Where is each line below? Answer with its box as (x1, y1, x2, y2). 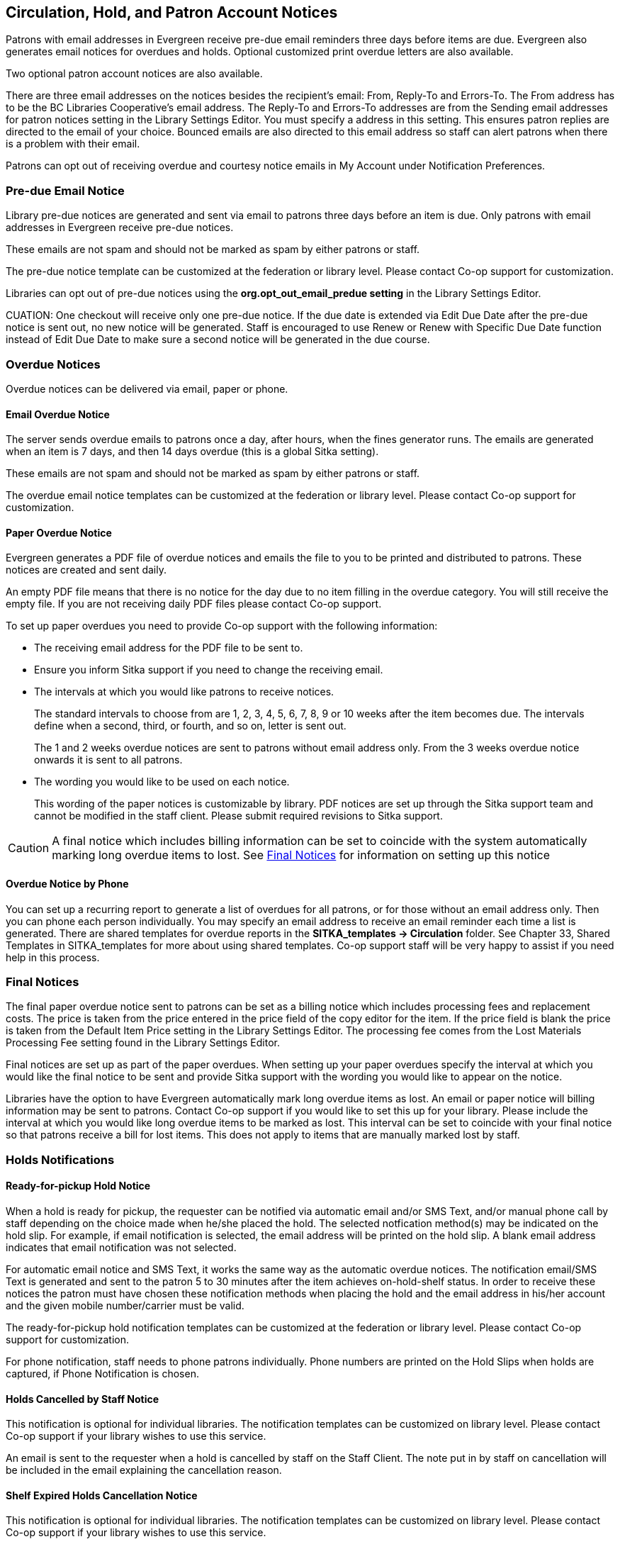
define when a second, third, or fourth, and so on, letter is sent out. (34, 720, 346, 732)
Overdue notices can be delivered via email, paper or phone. (6, 382, 288, 395)
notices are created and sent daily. (6, 564, 167, 576)
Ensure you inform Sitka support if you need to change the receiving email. (34, 664, 383, 676)
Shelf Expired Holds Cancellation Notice (6, 1489, 198, 1501)
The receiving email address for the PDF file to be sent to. (34, 642, 303, 654)
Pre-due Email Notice (6, 183, 125, 198)
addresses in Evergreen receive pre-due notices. (6, 221, 234, 234)
